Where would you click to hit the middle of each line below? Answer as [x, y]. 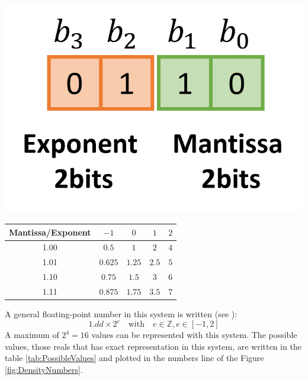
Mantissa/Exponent [50, 232]
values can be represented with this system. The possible [194, 335]
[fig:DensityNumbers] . [44, 369]
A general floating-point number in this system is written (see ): [121, 314]
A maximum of [32, 335]
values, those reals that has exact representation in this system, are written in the [153, 346]
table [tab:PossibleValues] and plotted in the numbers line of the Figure [134, 358]
